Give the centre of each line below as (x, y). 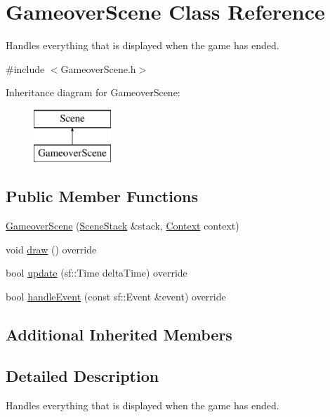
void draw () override (51, 249)
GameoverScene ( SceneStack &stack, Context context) (123, 226)
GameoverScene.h (98, 68)
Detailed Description (82, 375)
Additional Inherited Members (119, 335)
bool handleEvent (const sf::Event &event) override (116, 297)
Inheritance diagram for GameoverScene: (93, 92)
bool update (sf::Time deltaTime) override (97, 273)
